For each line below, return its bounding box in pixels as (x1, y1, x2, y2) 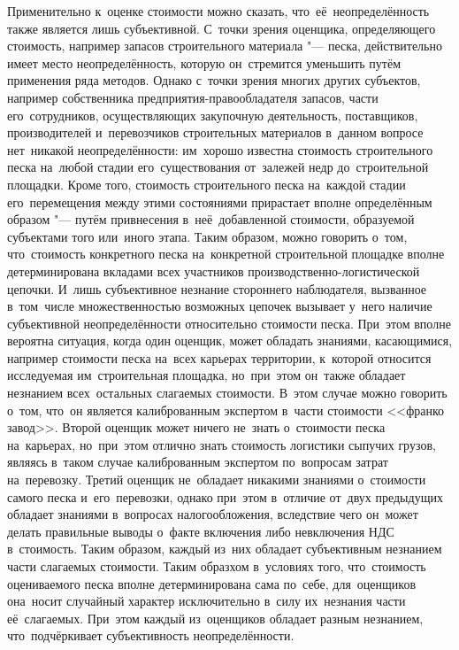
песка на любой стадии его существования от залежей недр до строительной (7, 158, 429, 176)
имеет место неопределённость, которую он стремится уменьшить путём (7, 53, 401, 72)
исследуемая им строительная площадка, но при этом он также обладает (7, 366, 406, 384)
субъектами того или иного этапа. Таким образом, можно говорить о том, (7, 227, 408, 245)
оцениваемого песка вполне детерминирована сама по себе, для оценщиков (7, 574, 417, 592)
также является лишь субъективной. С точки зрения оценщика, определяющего (7, 19, 436, 37)
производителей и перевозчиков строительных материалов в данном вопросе (7, 123, 424, 142)
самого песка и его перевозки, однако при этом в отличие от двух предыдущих (7, 487, 443, 506)
